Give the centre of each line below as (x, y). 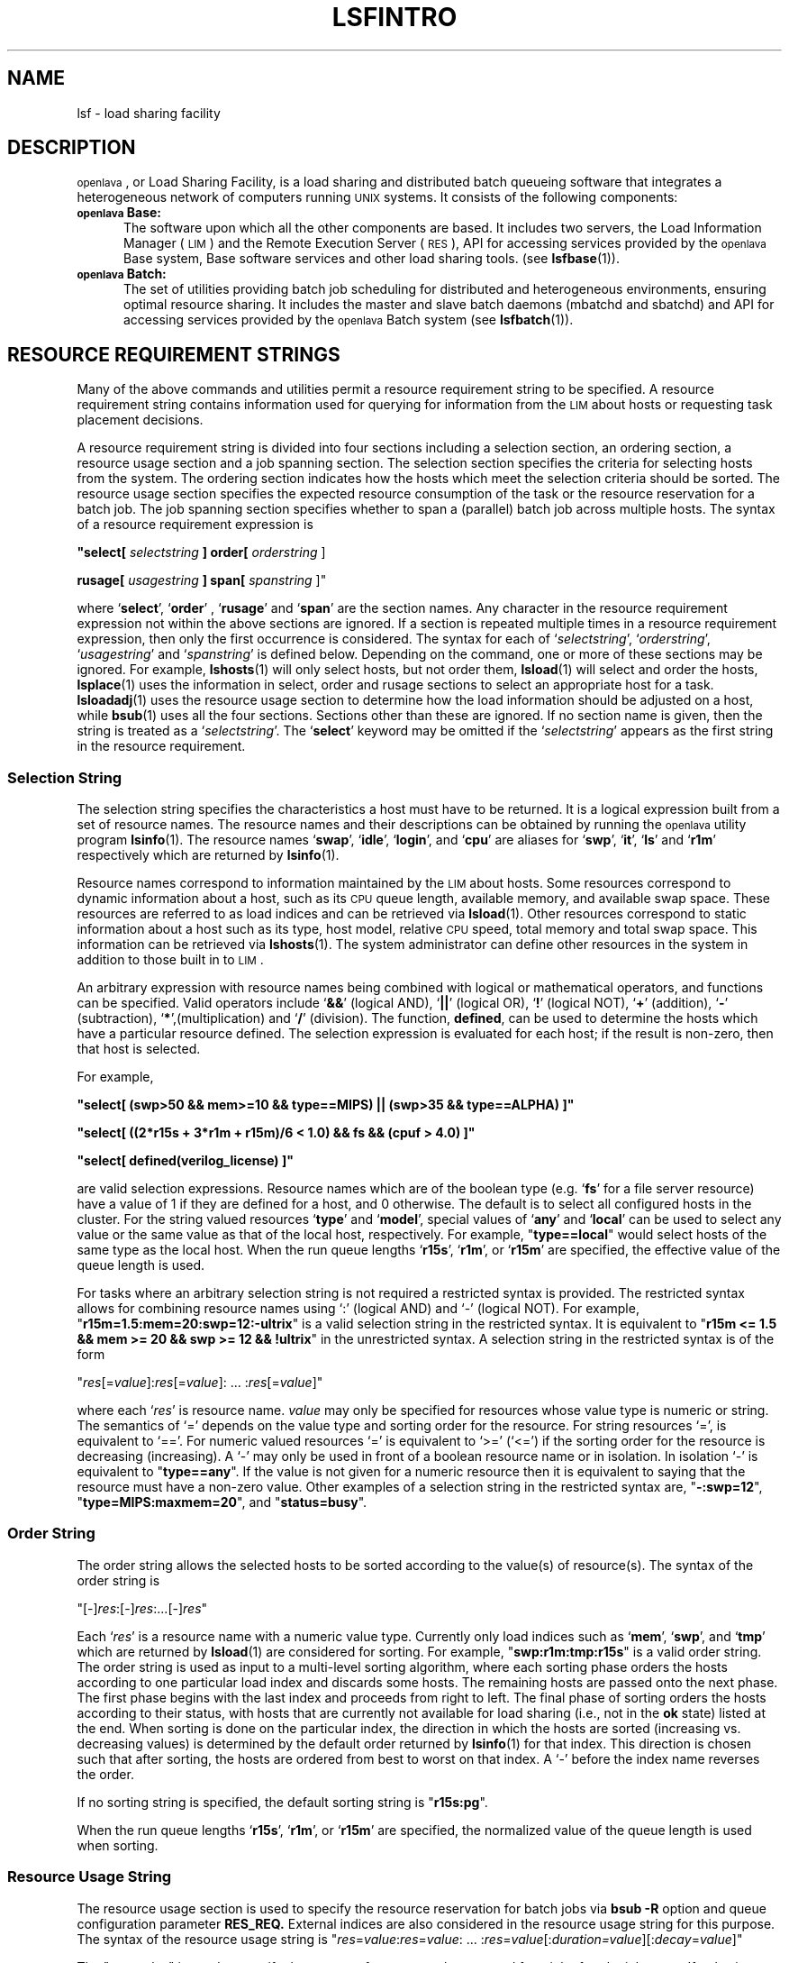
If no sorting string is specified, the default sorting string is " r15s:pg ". (282, 1802)
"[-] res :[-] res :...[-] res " (142, 1608)
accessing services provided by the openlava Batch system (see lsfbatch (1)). (349, 320)
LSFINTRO (394, 17)
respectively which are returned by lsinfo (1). (208, 855)
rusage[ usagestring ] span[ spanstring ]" (202, 580)
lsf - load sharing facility (149, 113)
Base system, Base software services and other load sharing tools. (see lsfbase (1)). (372, 259)
